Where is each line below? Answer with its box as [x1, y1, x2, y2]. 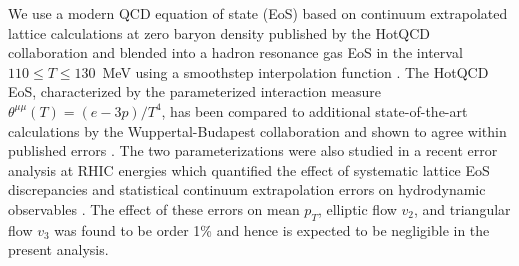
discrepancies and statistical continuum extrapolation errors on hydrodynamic [8, 179, 486, 200]
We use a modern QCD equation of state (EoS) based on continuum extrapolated [8, 3, 508, 23]
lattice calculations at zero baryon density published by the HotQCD [8, 22, 431, 43]
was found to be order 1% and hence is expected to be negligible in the [54, 219, 490, 240]
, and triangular [414, 198, 511, 219]
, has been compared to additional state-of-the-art [161, 100, 468, 121]
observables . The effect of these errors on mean [8, 198, 300, 219]
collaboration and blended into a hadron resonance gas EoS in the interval [8, 42, 463, 63]
